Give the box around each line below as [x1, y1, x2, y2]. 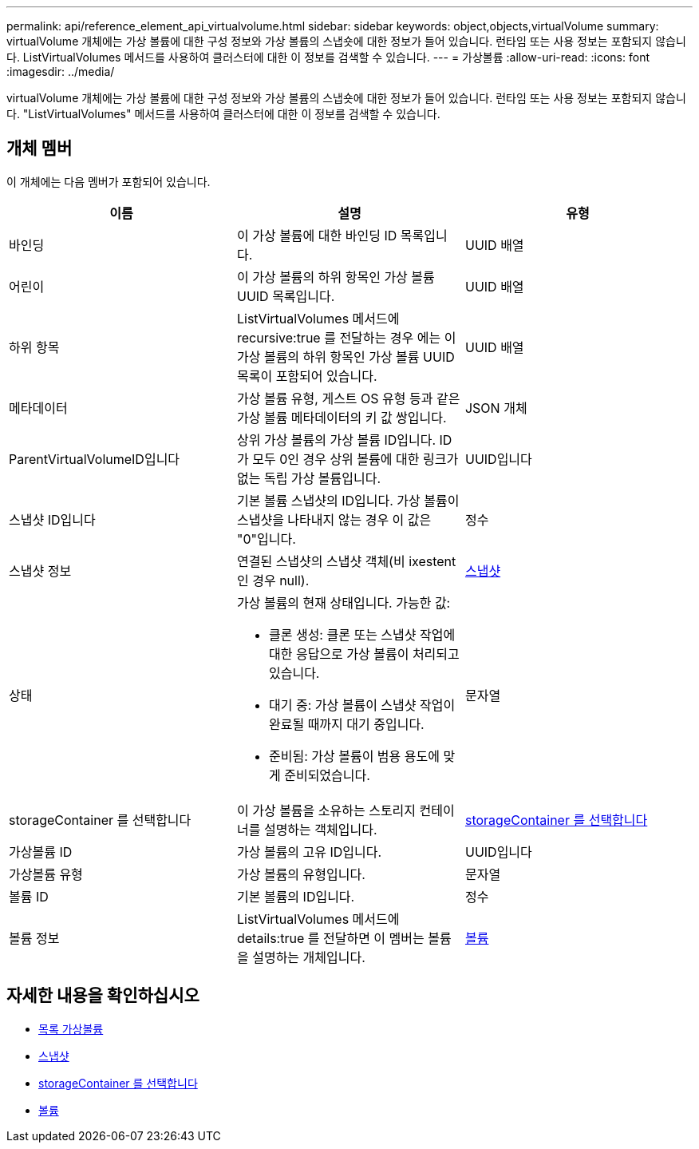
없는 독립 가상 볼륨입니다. [236, 470, 381, 486]
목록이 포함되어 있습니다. [236, 367, 377, 384]
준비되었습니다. [284, 767, 370, 783]
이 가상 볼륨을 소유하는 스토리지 [236, 802, 417, 818]
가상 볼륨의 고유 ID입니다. [236, 843, 382, 860]
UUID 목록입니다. [236, 287, 335, 304]
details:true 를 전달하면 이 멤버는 [236, 929, 425, 946]
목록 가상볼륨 [38, 1021, 104, 1036]
